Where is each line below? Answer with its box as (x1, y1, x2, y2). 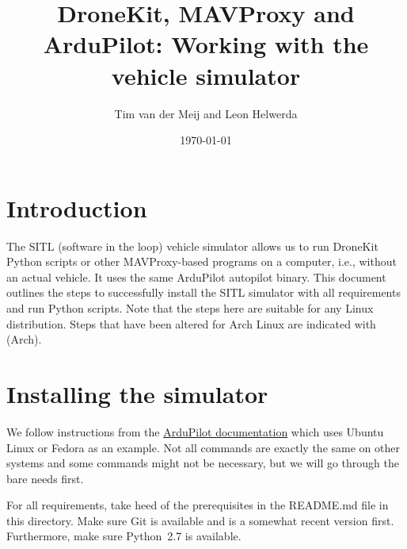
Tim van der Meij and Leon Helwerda (114, 105, 298, 121)
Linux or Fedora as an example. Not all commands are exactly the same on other (6, 439, 400, 455)
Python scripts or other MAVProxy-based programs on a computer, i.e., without (6, 253, 397, 270)
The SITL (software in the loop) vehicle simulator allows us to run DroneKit (6, 237, 378, 254)
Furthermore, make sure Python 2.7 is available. (6, 528, 242, 544)
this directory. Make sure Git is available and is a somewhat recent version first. (6, 512, 394, 528)
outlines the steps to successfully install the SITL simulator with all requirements (6, 284, 401, 301)
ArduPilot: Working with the (43, 28, 369, 60)
